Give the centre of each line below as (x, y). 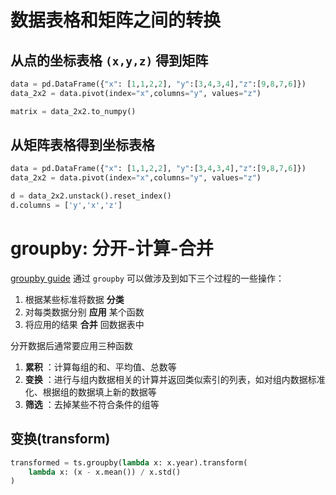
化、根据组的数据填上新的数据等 (90, 392)
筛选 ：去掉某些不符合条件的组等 (92, 404)
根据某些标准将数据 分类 (74, 299)
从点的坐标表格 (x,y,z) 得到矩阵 (109, 60)
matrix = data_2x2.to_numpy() (73, 111)
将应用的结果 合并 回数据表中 (84, 324)
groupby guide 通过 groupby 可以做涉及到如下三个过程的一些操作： (147, 278)
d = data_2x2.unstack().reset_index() (91, 196)
